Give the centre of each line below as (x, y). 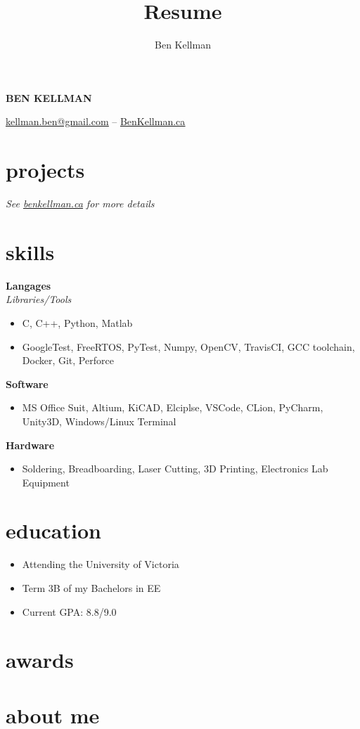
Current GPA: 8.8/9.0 (69, 611)
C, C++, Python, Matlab (77, 322)
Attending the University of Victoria (101, 564)
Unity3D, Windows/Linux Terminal (99, 421)
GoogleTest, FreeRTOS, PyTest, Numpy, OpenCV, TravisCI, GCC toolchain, (188, 346)
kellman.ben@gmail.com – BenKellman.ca (96, 121)
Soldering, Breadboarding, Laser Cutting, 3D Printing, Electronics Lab (175, 469)
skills (30, 251)
